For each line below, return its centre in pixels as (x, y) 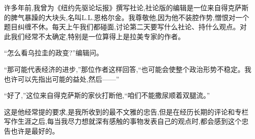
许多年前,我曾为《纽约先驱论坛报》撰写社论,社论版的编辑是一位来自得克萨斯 (126, 7)
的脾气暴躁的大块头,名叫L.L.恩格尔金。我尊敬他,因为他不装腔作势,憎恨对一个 (127, 17)
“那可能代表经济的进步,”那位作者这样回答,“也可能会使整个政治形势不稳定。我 (128, 69)
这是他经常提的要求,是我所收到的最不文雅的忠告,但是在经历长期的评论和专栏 (126, 111)
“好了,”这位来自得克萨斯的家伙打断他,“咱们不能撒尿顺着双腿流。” (107, 95)
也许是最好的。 (35, 130)
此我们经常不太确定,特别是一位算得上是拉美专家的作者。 (94, 36)
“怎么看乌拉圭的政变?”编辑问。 (54, 53)
